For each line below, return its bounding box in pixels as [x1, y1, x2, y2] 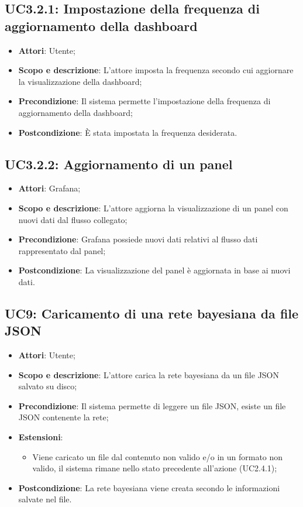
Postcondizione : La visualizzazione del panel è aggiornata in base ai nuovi [18, 264, 291, 276]
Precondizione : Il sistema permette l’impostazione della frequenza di [18, 95, 271, 107]
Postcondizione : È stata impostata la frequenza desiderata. [18, 126, 237, 138]
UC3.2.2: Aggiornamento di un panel [5, 155, 233, 173]
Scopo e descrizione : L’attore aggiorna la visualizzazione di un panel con [18, 201, 288, 214]
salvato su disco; [18, 380, 77, 392]
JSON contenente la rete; [18, 411, 109, 423]
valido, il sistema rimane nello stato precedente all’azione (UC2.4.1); [32, 462, 277, 474]
